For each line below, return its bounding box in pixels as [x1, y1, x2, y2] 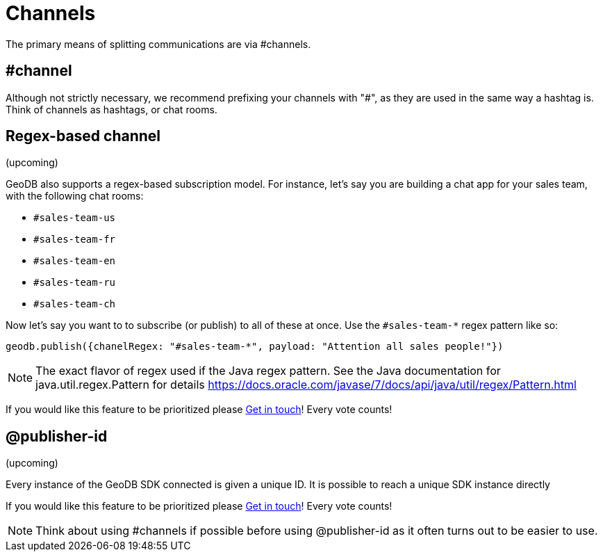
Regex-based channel [6, 127, 161, 145]
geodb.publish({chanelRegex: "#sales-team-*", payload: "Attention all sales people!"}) [6, 341, 504, 353]
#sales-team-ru [33, 277, 116, 289]
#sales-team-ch [33, 298, 116, 310]
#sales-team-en [33, 255, 116, 267]
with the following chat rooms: [6, 190, 144, 202]
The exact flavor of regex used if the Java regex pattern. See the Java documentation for [35, 364, 501, 378]
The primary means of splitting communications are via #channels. [6, 38, 311, 50]
